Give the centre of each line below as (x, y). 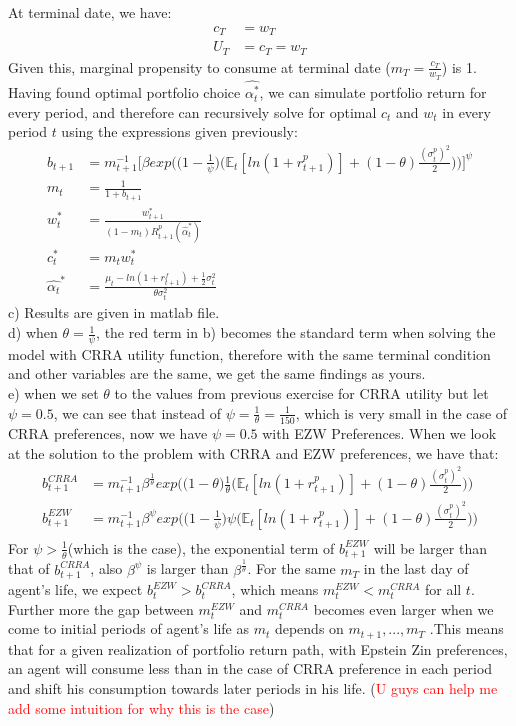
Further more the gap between (101, 608)
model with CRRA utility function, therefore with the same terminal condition (249, 353)
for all (443, 589)
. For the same (291, 568)
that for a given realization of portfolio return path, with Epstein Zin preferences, (258, 648)
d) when (33, 332)
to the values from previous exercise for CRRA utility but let (301, 393)
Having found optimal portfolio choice (124, 92)
